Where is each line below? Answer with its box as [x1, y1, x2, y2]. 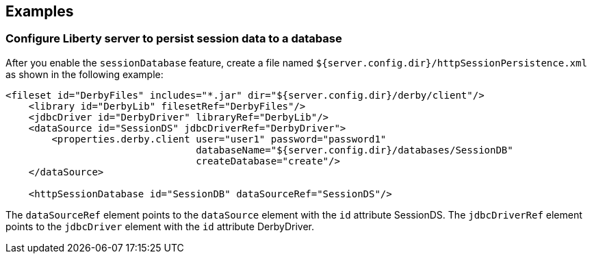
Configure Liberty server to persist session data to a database [5, 32, 342, 46]
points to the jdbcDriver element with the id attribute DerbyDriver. [5, 220, 314, 232]
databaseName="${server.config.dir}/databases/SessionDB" [196, 144, 513, 156]
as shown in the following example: [5, 68, 164, 80]
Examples [5, 3, 74, 20]
